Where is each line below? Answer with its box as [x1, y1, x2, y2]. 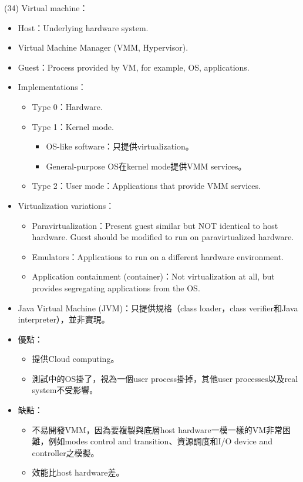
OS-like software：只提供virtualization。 [46, 140, 194, 152]
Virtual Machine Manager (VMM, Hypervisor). [18, 41, 188, 54]
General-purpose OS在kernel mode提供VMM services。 [46, 159, 247, 172]
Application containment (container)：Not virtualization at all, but [32, 270, 275, 282]
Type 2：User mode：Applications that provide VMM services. [32, 179, 261, 192]
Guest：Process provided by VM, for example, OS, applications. [18, 61, 250, 73]
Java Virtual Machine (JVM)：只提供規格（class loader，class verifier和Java [18, 301, 298, 314]
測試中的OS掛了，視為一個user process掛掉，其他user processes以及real [32, 372, 298, 384]
